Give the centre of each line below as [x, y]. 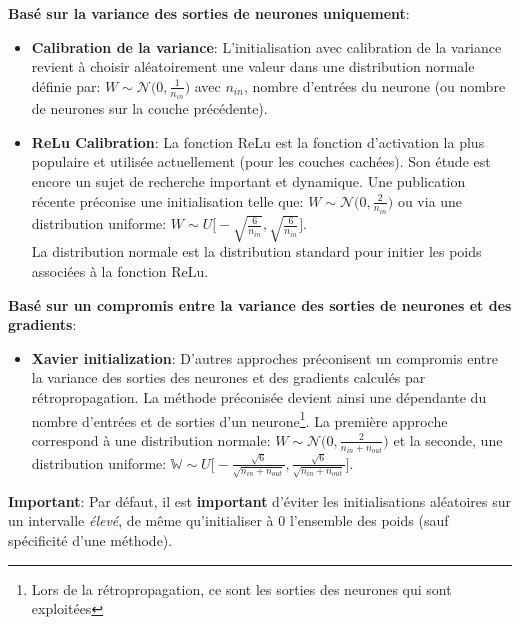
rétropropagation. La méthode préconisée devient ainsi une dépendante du [259, 396]
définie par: [66, 85]
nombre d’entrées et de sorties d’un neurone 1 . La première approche [239, 419]
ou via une [430, 200]
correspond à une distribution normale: [151, 439]
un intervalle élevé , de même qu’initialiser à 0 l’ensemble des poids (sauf [228, 520]
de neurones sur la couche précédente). [149, 108]
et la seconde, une [448, 439]
